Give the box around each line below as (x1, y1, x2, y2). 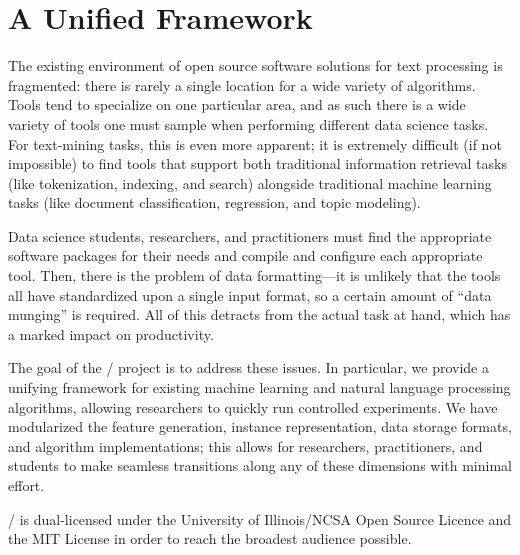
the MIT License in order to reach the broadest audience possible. (8, 528, 412, 549)
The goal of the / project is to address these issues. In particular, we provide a (8, 357, 489, 378)
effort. (8, 475, 45, 495)
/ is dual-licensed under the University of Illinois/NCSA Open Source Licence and (8, 508, 512, 529)
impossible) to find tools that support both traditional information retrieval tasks (8, 153, 507, 174)
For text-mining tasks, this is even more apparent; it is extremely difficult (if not (8, 133, 502, 154)
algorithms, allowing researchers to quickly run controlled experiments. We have (8, 396, 498, 417)
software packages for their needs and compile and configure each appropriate (8, 245, 483, 266)
